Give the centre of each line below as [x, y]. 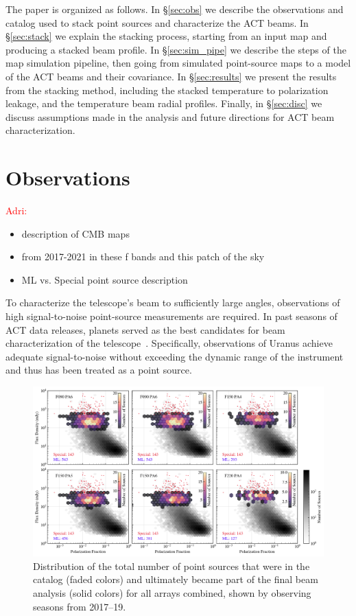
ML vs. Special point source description [105, 279]
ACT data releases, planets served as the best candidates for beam [145, 329]
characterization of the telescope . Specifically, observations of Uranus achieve [169, 343]
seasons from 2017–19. [80, 606]
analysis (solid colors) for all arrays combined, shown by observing [172, 592]
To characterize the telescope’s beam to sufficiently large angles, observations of [173, 303]
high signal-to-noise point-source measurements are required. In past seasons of [171, 316]
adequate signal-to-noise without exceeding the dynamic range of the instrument [175, 356]
